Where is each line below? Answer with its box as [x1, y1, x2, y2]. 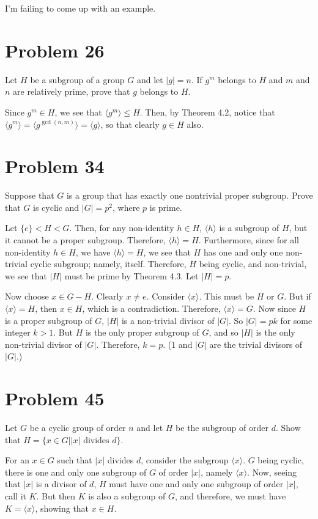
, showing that [35, 501, 89, 514]
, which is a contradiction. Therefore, [82, 301, 221, 314]
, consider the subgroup [141, 454, 229, 466]
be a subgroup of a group [30, 73, 125, 86]
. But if [284, 290, 311, 303]
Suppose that [5, 189, 54, 202]
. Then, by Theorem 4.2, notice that [139, 105, 275, 118]
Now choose [5, 290, 49, 303]
